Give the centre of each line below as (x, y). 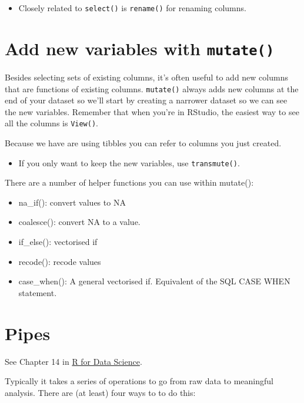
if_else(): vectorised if (58, 242)
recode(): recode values (60, 261)
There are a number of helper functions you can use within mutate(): (129, 182)
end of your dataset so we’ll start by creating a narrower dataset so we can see (146, 100)
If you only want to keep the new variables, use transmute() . (129, 162)
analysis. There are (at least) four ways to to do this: (100, 392)
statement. (38, 292)
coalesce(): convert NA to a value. (79, 222)
